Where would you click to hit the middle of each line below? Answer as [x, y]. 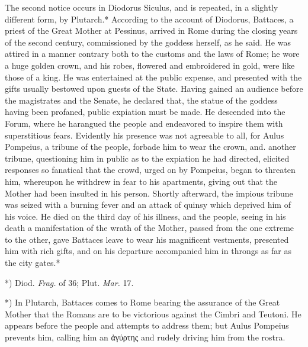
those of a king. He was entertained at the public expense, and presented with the [153, 77]
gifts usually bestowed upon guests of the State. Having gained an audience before [154, 89]
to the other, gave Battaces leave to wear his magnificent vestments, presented [147, 239]
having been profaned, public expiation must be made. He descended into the [145, 112]
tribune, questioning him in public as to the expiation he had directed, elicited [147, 158]
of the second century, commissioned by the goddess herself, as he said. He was [148, 42]
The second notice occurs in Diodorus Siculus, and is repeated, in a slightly [142, 7]
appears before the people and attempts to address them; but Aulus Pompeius [147, 325]
